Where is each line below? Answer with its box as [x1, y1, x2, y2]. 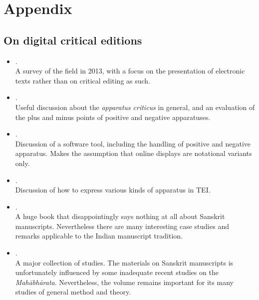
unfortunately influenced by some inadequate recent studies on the [15, 267, 219, 277]
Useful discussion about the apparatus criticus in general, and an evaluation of [15, 101, 255, 112]
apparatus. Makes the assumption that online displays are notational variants [15, 148, 252, 158]
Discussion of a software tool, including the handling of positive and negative [15, 138, 251, 148]
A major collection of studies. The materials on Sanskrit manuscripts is [15, 257, 234, 267]
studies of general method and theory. [15, 286, 131, 297]
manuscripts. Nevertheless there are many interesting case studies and [15, 220, 229, 231]
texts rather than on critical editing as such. [15, 75, 151, 85]
